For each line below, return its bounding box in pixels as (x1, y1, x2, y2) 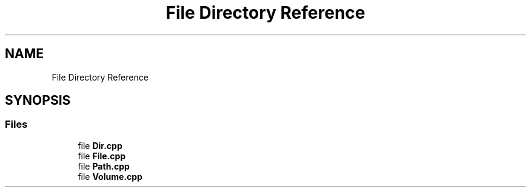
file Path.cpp (78, 161, 130, 171)
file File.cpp (78, 150, 126, 161)
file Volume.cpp (78, 171, 142, 182)
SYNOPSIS (5, 93, 71, 108)
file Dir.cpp (78, 140, 122, 151)
